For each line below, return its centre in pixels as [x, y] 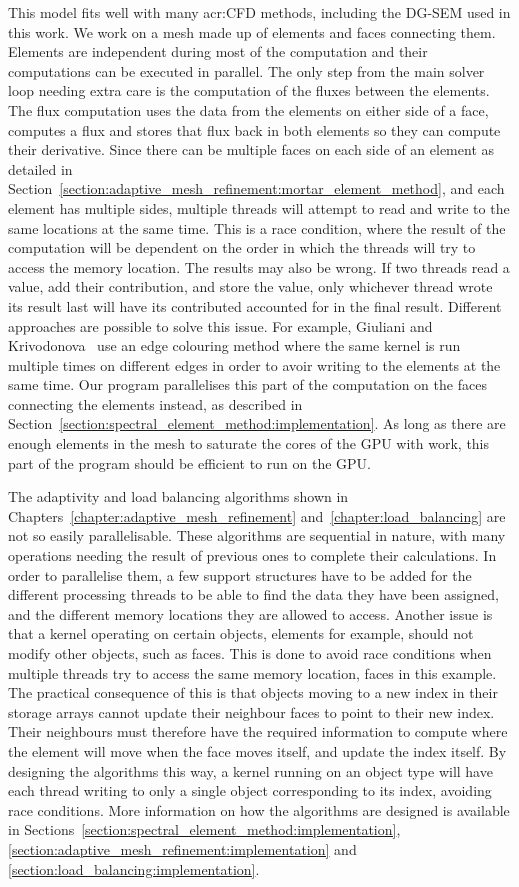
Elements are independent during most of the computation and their [218, 51]
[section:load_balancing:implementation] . [134, 868]
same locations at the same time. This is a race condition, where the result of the [257, 227]
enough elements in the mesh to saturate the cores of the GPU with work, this [249, 443]
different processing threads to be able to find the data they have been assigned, [253, 594]
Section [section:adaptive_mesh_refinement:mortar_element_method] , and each [256, 188]
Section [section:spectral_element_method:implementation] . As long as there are [257, 423]
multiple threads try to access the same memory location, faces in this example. [252, 672]
